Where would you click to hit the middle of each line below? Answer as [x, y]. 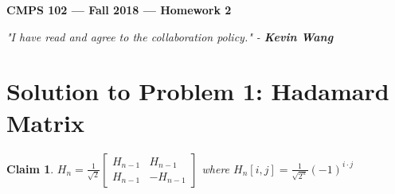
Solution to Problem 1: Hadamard [198, 91]
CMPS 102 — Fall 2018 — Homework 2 [119, 10]
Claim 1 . [30, 168]
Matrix [45, 122]
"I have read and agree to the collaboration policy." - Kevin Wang [170, 36]
